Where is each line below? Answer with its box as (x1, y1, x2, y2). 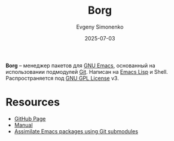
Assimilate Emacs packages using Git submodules (14, 127, 139, 134)
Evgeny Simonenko (76, 23, 124, 30)
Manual (14, 121, 33, 129)
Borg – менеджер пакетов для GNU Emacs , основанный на (5, 62, 156, 69)
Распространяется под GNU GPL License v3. (5, 74, 119, 82)
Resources (5, 96, 60, 109)
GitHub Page (14, 115, 46, 122)
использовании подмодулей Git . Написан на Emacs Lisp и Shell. (5, 68, 168, 75)
